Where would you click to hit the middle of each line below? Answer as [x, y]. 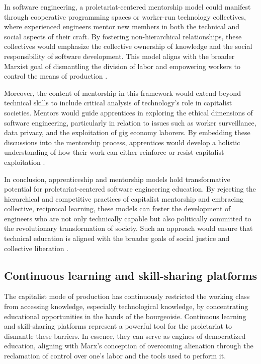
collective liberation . [36, 248]
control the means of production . [56, 76]
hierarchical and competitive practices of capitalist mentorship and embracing [124, 198]
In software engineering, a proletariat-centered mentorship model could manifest [127, 7]
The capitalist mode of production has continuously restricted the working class [127, 296]
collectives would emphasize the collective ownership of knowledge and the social [128, 46]
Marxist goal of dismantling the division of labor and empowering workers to [122, 66]
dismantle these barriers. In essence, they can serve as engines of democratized [125, 336]
